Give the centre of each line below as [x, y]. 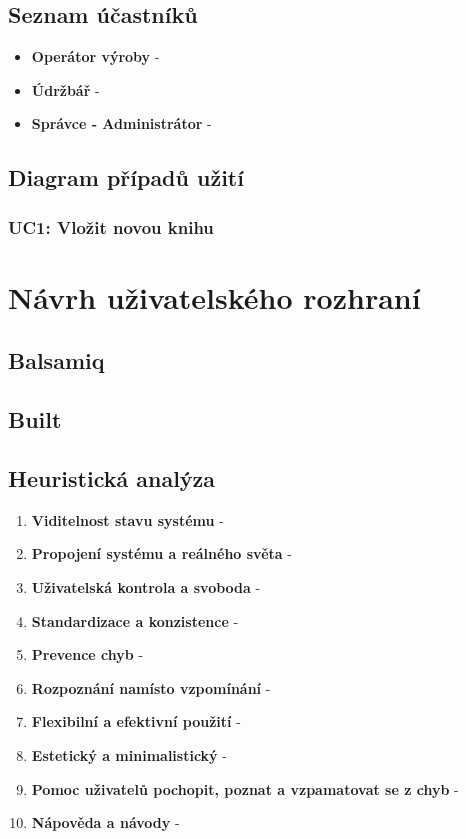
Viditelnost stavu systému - [127, 519]
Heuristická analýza [112, 477]
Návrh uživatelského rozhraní [214, 296]
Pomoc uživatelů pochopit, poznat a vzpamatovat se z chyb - [245, 788]
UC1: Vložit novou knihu [111, 226]
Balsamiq [56, 360]
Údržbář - [65, 89]
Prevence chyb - [87, 654]
